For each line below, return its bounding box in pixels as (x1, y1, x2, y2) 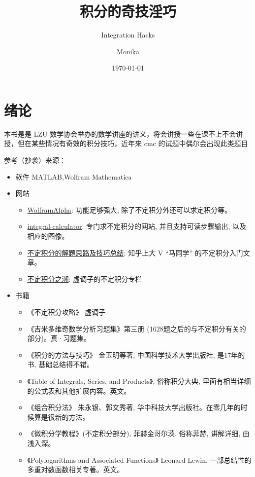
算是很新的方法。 (34, 411, 90, 422)
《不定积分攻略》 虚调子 (27, 306, 106, 317)
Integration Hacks (101, 30, 155, 40)
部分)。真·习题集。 (27, 333, 91, 343)
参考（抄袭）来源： (4, 155, 66, 165)
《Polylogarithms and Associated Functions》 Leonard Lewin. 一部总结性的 (27, 454, 252, 465)
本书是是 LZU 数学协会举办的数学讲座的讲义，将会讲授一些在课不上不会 (4, 128, 236, 139)
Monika (117, 46, 139, 56)
